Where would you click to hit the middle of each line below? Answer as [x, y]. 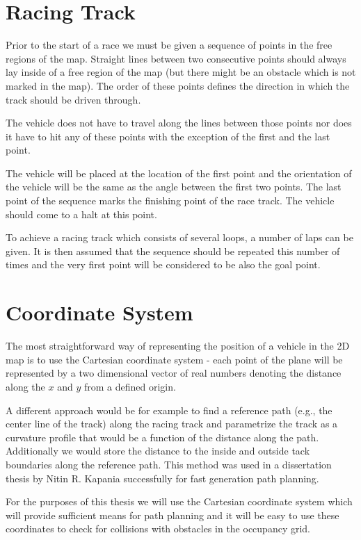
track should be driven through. [73, 99]
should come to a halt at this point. [81, 214]
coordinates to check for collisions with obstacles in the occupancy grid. [158, 529]
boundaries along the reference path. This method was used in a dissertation [169, 464]
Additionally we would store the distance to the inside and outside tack [158, 451]
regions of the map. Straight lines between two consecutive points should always [176, 58]
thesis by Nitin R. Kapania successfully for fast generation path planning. [162, 478]
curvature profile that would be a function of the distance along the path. [162, 437]
